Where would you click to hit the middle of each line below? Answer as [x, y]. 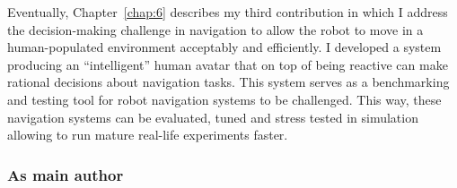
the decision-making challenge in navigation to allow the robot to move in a [215, 29]
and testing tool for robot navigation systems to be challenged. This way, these [224, 99]
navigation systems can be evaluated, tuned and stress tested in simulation [213, 117]
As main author [66, 174]
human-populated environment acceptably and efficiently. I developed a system [224, 47]
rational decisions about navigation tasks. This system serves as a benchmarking [228, 82]
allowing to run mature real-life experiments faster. [148, 135]
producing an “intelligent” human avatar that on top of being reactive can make [228, 64]
